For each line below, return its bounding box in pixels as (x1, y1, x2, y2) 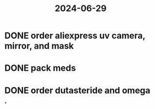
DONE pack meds (4, 62, 76, 74)
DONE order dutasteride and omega (4, 85, 151, 96)
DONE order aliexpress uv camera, (4, 30, 145, 41)
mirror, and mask (4, 41, 74, 51)
